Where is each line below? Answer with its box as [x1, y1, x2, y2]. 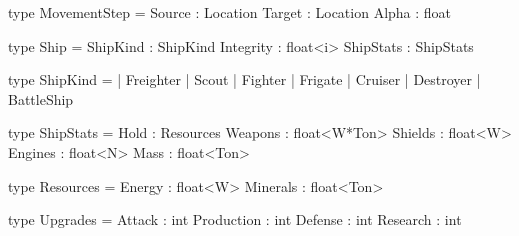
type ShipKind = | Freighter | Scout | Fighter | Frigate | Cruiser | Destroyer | [8, 69, 481, 90]
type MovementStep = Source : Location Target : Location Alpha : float [8, 2, 452, 22]
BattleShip [8, 88, 74, 109]
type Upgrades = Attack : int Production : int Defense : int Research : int [8, 209, 462, 230]
